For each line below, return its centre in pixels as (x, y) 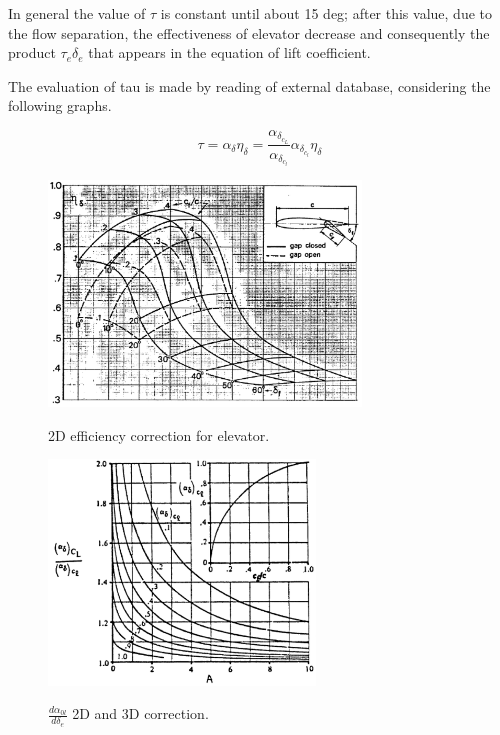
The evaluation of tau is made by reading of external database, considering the (249, 85)
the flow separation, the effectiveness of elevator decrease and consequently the (249, 32)
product (32, 52)
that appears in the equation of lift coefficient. (229, 52)
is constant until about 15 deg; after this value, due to (326, 13)
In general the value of (77, 13)
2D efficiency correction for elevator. (159, 434)
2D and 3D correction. (140, 713)
